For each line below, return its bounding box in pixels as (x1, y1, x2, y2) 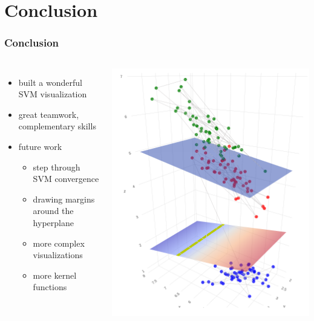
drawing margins (33, 192, 95, 205)
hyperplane (33, 216, 74, 229)
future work (18, 140, 62, 152)
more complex (33, 236, 85, 249)
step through (33, 160, 80, 173)
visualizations (33, 248, 83, 261)
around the (33, 204, 74, 217)
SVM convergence (33, 172, 99, 185)
